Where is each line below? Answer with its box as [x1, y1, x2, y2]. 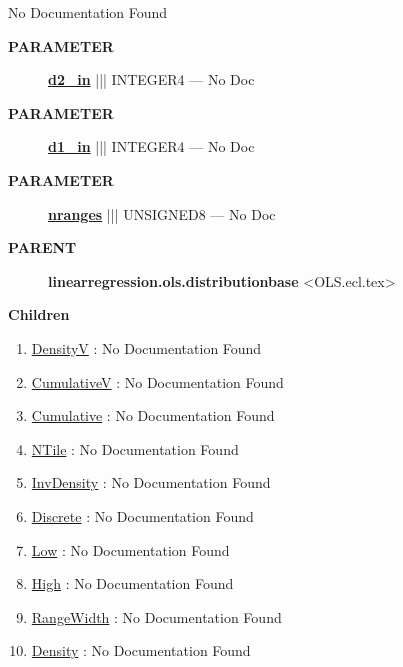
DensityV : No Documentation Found [31, 337, 262, 358]
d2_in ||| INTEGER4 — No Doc [48, 69, 255, 90]
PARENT [8, 237, 77, 258]
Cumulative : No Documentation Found [31, 405, 275, 426]
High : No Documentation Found [31, 573, 234, 594]
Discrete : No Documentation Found [31, 505, 254, 526]
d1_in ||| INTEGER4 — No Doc [48, 136, 255, 157]
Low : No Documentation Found [31, 539, 230, 560]
